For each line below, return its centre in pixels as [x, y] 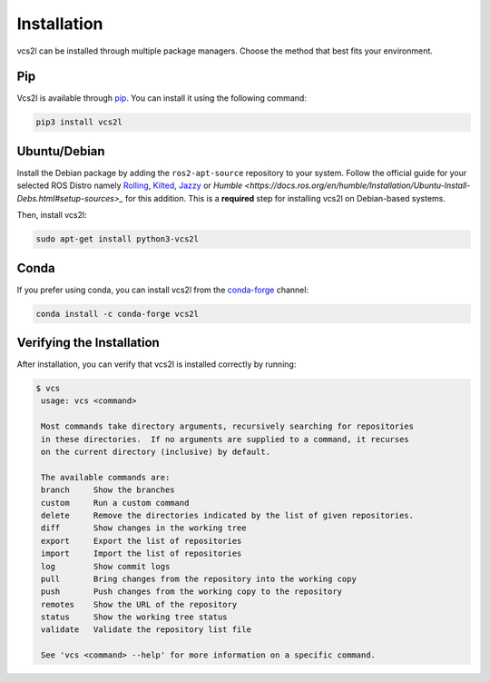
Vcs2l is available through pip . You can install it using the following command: [162, 98]
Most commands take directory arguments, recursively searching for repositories [228, 426]
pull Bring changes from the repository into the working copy [199, 578]
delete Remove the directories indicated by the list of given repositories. [228, 515]
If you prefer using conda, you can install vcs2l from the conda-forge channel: [162, 290]
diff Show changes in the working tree [144, 528]
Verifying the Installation [88, 342]
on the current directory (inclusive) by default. [156, 452]
